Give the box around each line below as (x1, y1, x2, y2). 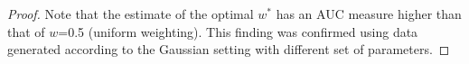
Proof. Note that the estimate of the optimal (7, 5, 254, 23)
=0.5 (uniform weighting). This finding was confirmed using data (58, 22, 418, 41)
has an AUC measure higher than (276, 5, 462, 23)
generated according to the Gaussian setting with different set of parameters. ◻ (7, 40, 450, 59)
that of (7, 22, 45, 41)
